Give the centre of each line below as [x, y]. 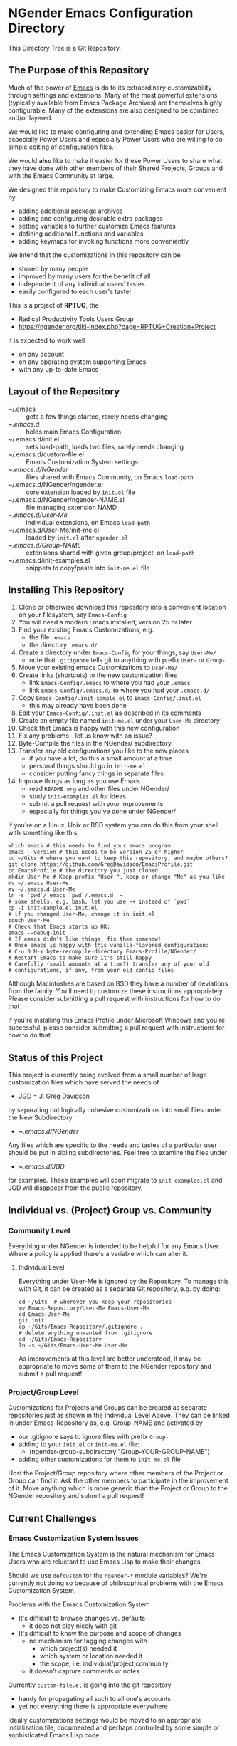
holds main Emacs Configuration [74, 432]
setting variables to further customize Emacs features [97, 226]
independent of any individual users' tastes [81, 283]
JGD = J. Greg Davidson [54, 1096]
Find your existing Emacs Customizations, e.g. [86, 630]
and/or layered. [30, 117]
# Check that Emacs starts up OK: [59, 927]
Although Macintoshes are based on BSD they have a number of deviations [118, 983]
